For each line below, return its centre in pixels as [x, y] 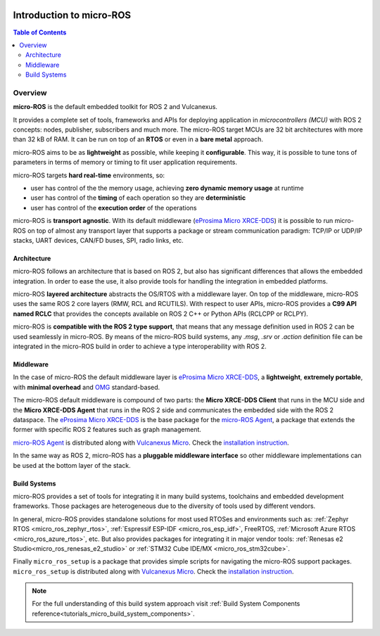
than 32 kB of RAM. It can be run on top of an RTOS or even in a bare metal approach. [138, 139]
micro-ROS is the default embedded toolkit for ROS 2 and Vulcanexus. [115, 107]
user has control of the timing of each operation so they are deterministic [138, 198]
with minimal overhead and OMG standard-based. [87, 387]
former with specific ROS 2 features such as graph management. [107, 430]
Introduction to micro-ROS [72, 15]
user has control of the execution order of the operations [114, 208]
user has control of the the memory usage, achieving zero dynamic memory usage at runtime [167, 188]
